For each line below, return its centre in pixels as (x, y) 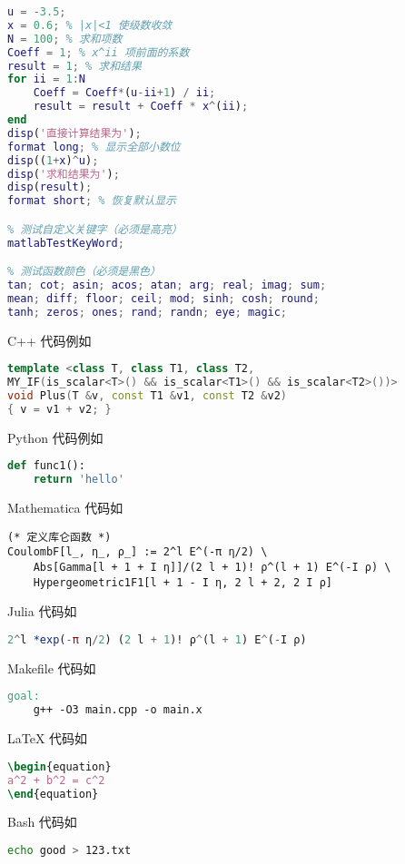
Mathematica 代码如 (65, 508)
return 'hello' (79, 480)
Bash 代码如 (42, 822)
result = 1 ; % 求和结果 (74, 66)
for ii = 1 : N (47, 79)
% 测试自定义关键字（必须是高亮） (95, 229)
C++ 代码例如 (49, 340)
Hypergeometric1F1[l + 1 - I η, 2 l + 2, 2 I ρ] (183, 582)
